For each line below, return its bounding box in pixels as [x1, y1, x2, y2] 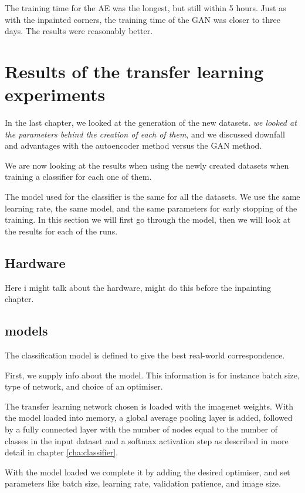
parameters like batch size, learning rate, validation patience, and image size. [5, 477, 281, 489]
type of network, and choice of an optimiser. [5, 380, 163, 393]
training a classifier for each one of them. [5, 170, 152, 183]
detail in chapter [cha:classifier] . [5, 446, 118, 458]
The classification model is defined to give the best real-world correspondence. [5, 349, 285, 361]
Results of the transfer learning [5, 59, 264, 83]
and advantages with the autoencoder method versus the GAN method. [5, 139, 262, 152]
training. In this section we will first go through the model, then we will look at [5, 213, 291, 226]
